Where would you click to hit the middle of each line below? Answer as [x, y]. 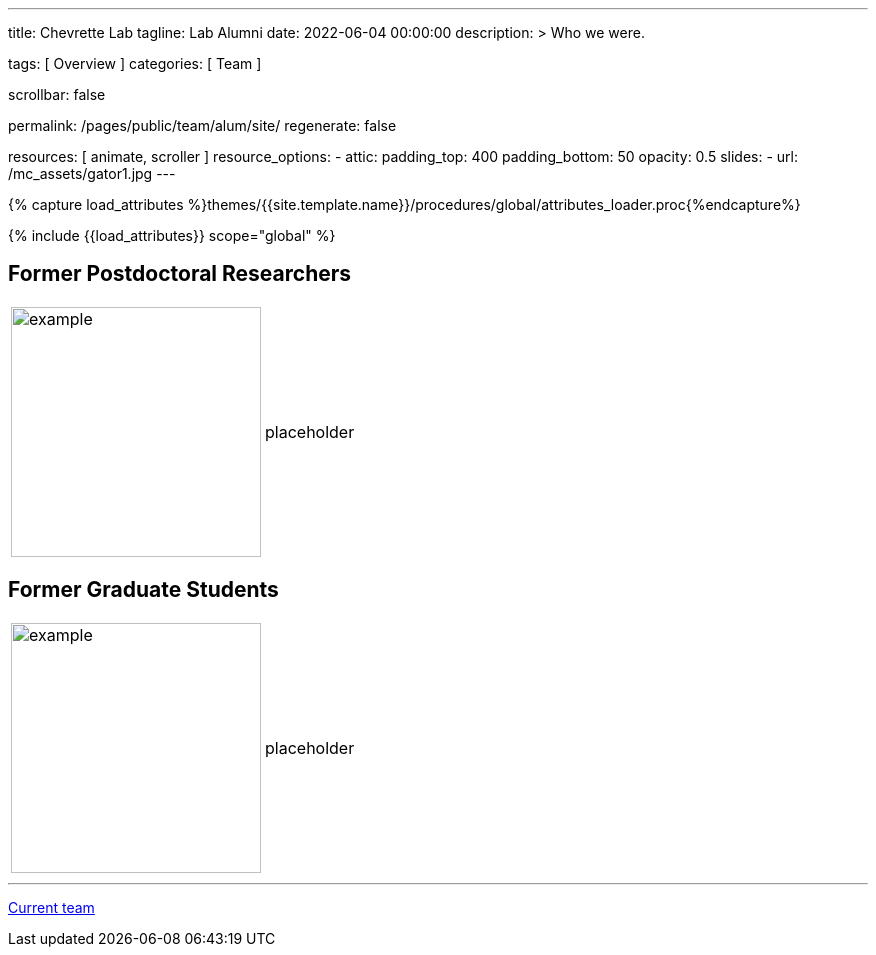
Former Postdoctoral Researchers [180, 274]
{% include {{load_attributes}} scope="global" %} [172, 235]
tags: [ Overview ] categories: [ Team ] [135, 63]
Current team [51, 907]
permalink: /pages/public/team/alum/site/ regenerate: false [202, 125]
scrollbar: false [57, 94]
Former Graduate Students [143, 590]
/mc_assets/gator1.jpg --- [92, 173]
